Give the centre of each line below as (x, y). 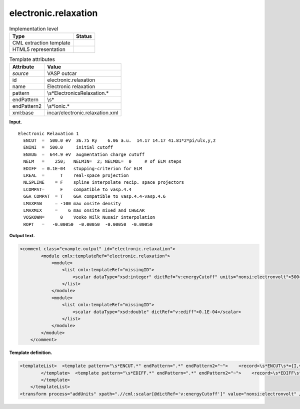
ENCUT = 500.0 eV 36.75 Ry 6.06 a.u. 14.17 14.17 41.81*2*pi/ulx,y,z (119, 141)
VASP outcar (62, 73)
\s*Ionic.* (58, 106)
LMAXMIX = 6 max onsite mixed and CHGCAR (84, 210)
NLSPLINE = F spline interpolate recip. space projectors (104, 183)
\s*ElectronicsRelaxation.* (78, 93)
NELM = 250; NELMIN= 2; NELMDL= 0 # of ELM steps (102, 162)
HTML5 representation (39, 49)
